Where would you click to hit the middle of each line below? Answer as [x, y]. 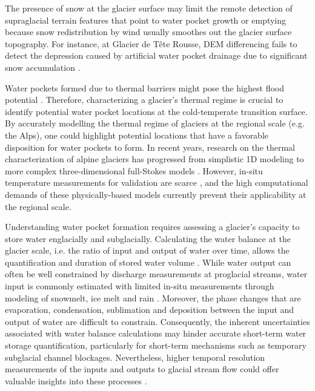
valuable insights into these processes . [76, 380]
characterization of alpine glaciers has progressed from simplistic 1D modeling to [154, 159]
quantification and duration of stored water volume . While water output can [148, 262]
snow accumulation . [43, 67]
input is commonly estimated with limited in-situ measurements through [140, 286]
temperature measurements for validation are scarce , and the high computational [157, 182]
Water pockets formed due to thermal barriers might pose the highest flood [144, 87]
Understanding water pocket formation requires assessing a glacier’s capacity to [152, 227]
